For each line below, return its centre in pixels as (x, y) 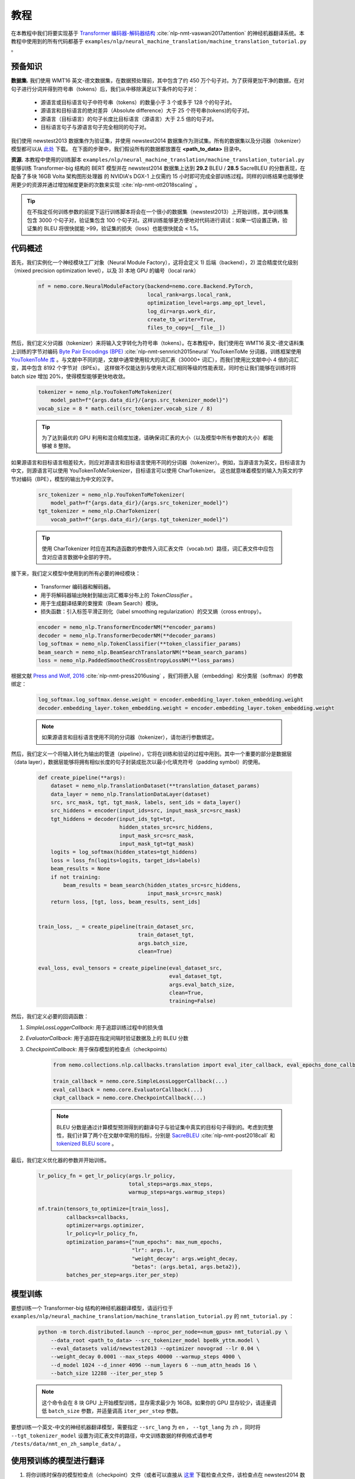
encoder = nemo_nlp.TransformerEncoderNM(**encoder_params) (127, 627)
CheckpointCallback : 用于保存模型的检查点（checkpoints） (98, 1049)
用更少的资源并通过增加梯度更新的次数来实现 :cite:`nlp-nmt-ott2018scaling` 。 (106, 185)
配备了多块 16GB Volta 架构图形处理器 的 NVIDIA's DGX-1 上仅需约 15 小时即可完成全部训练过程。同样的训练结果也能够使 (157, 176)
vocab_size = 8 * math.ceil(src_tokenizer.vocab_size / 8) (125, 408)
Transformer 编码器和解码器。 (77, 587)
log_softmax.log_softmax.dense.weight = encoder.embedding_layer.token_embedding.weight (171, 700)
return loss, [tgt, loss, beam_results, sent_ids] (125, 902)
